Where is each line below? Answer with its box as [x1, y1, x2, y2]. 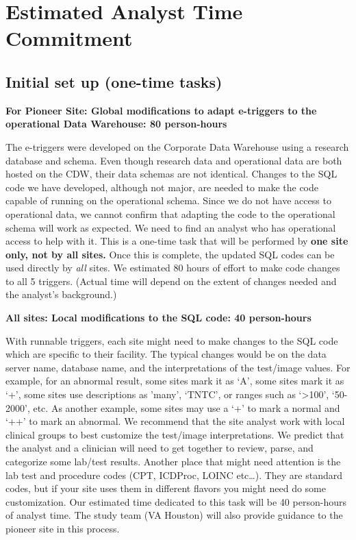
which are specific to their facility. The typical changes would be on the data [5, 347, 327, 361]
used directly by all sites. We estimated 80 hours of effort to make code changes [5, 260, 340, 275]
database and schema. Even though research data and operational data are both [5, 153, 342, 167]
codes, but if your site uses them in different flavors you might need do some [5, 481, 326, 495]
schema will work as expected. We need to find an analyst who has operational [5, 220, 336, 234]
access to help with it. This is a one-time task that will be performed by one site [5, 234, 348, 248]
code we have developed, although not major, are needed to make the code [5, 180, 318, 194]
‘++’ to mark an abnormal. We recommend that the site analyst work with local [5, 414, 345, 428]
